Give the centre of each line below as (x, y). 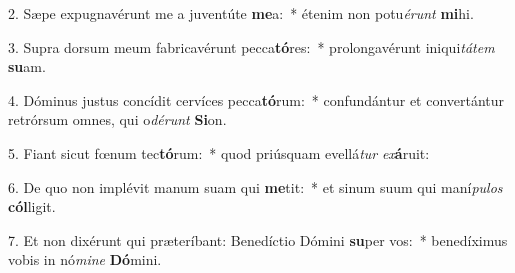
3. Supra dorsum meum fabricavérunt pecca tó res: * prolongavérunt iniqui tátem (251, 46)
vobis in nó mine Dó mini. (85, 259)
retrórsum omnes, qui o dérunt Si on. (117, 119)
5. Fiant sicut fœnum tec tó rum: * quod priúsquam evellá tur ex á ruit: (219, 152)
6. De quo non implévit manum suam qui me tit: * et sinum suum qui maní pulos (255, 186)
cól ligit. (32, 206)
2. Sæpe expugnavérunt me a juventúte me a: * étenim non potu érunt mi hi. (241, 13)
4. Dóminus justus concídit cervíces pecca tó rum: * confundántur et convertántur (256, 99)
